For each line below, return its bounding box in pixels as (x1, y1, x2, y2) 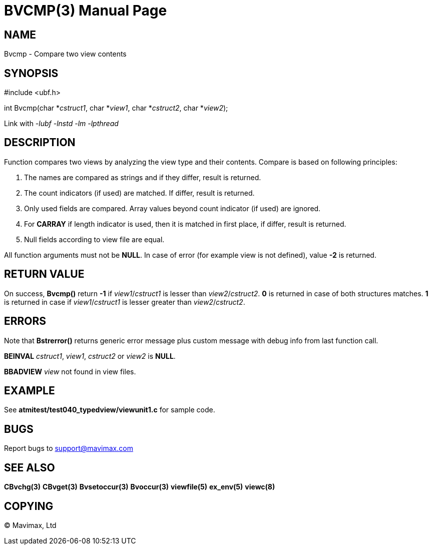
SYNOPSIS (4, 67, 59, 80)
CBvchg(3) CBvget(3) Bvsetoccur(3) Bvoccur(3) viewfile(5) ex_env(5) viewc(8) (4, 482, 275, 491)
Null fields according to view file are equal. (24, 235, 165, 244)
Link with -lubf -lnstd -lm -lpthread (4, 119, 119, 128)
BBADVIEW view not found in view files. (4, 367, 136, 376)
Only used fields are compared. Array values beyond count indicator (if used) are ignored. (24, 204, 321, 213)
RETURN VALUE (4, 268, 85, 281)
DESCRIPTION (4, 136, 76, 149)
